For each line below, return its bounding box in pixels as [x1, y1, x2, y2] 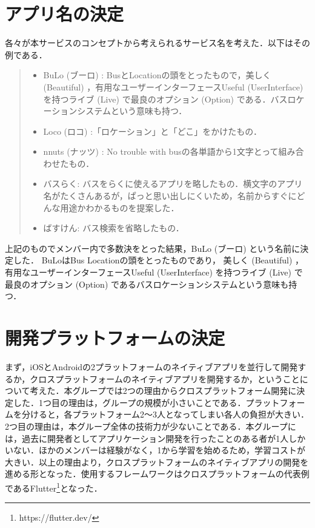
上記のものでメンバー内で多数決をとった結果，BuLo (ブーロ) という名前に [5, 242, 300, 254]
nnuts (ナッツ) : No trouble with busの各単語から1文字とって [43, 145, 279, 158]
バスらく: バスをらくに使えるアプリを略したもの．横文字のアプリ [43, 177, 303, 190]
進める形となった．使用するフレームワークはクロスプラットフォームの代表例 [5, 467, 310, 480]
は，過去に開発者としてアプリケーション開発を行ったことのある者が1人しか [5, 432, 306, 444]
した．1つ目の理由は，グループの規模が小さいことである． [13, 396, 246, 408]
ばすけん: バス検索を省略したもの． [43, 222, 184, 234]
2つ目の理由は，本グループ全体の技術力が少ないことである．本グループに [5, 419, 296, 432]
